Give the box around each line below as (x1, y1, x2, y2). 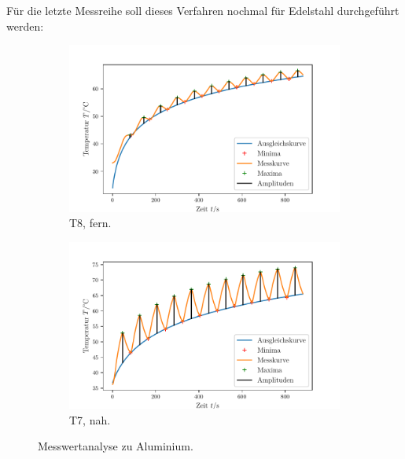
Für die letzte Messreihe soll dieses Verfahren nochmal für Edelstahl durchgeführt (6, 2, 399, 18)
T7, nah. (69, 411, 111, 428)
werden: (6, 17, 44, 34)
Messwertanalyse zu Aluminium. (38, 438, 193, 454)
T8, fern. (69, 215, 112, 231)
